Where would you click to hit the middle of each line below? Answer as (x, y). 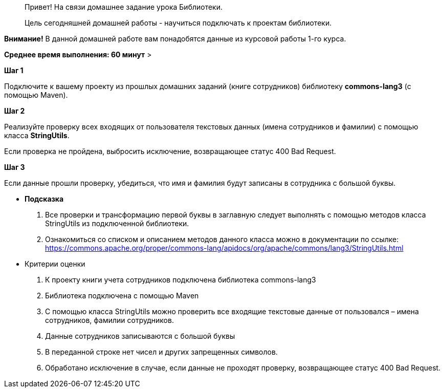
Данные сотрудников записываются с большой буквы (140, 336)
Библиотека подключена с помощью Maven (122, 296)
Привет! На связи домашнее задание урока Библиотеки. (124, 7)
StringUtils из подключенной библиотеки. (117, 223)
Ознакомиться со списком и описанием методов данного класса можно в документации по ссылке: (222, 239)
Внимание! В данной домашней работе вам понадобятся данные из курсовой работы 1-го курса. (175, 39)
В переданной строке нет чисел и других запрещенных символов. (161, 352)
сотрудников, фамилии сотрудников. (109, 320)
